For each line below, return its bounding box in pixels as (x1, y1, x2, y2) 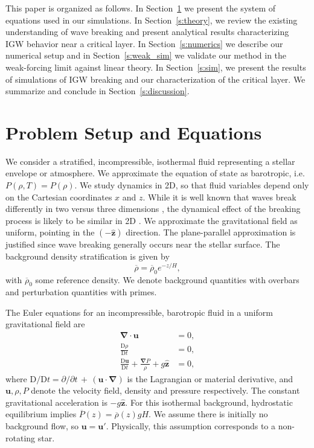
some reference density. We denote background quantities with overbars (35, 273, 300, 286)
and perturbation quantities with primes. (5, 286, 157, 298)
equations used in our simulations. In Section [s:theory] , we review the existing (5, 13, 298, 26)
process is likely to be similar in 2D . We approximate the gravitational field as (5, 214, 298, 226)
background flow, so (5, 420, 79, 432)
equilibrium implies (5, 408, 77, 420)
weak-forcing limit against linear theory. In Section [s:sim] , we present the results (5, 60, 306, 73)
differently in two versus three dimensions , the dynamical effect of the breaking (5, 202, 301, 215)
